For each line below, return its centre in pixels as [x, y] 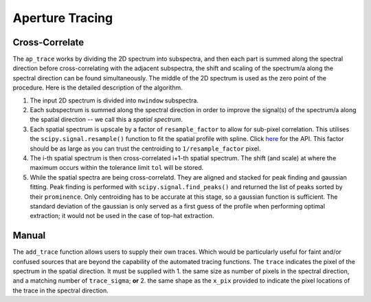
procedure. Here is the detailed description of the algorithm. [98, 88]
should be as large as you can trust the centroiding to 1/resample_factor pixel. [145, 149]
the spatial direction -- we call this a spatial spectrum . [106, 120]
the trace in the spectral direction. [61, 290]
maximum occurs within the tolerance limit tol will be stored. [117, 168]
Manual [29, 236]
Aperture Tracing [63, 18]
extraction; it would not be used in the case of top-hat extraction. [122, 216]
